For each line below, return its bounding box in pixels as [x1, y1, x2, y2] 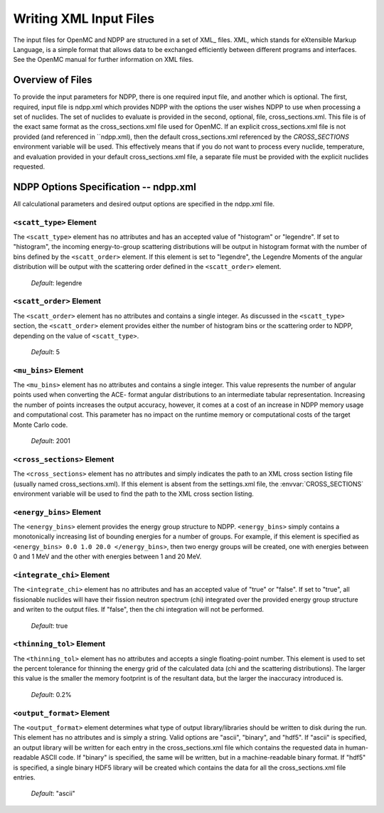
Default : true [31, 621, 68, 629]
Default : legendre [31, 278, 82, 287]
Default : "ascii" [31, 790, 76, 798]
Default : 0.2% [31, 690, 72, 698]
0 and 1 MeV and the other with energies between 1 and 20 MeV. [13, 552, 202, 561]
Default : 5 [31, 347, 60, 356]
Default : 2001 [31, 436, 70, 445]
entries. [13, 772, 36, 782]
